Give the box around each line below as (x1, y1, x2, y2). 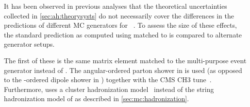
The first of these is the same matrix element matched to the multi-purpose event (4, 55, 247, 65)
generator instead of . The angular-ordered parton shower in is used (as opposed (4, 65, 242, 75)
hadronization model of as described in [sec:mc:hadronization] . (4, 93, 189, 104)
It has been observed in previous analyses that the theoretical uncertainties (4, 1, 227, 11)
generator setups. (4, 39, 55, 49)
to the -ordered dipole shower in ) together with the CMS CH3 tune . (4, 74, 212, 85)
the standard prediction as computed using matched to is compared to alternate (4, 29, 242, 39)
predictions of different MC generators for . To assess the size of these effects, (4, 20, 237, 30)
